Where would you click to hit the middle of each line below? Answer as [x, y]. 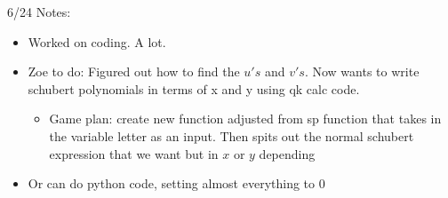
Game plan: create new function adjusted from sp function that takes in [245, 119]
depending [287, 153]
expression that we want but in [134, 153]
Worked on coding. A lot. [97, 41]
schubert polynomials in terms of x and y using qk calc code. [194, 88]
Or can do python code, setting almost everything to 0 [176, 183]
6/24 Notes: [39, 12]
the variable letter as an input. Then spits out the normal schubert [232, 135]
